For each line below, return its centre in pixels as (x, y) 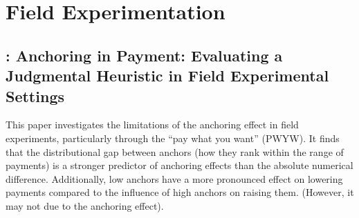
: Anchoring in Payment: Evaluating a (144, 55)
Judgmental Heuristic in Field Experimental (167, 76)
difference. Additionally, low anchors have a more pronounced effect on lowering (174, 178)
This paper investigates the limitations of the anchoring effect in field (152, 125)
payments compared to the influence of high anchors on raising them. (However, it (180, 192)
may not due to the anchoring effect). (85, 205)
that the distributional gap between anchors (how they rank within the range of (175, 151)
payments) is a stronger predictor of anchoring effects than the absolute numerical (179, 165)
